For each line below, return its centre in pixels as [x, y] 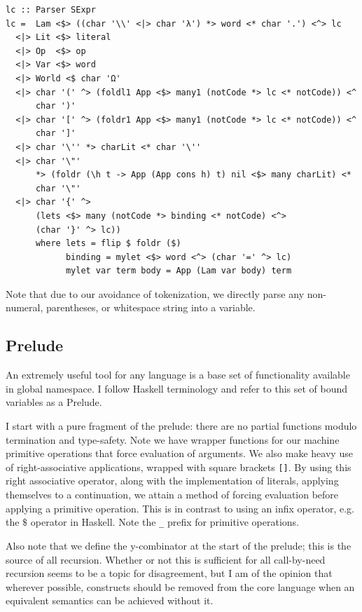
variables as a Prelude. [54, 402]
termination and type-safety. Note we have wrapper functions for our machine [173, 439]
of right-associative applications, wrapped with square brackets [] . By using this [179, 467]
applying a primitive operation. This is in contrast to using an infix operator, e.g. [180, 508]
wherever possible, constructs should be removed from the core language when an [180, 586]
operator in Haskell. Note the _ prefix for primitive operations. [165, 522]
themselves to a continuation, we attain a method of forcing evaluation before [172, 495]
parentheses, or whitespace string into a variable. [151, 307]
